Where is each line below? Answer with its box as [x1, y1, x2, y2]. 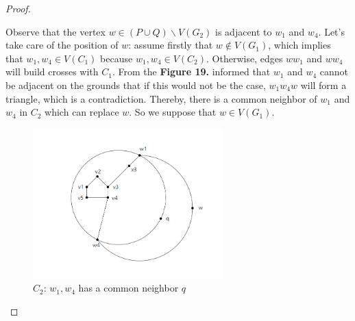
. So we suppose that [129, 105, 217, 119]
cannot [319, 64, 349, 79]
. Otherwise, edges [206, 51, 283, 65]
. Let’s [318, 24, 345, 38]
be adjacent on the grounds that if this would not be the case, [5, 77, 266, 92]
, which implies [268, 38, 331, 52]
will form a [300, 77, 347, 92]
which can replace [45, 105, 119, 119]
